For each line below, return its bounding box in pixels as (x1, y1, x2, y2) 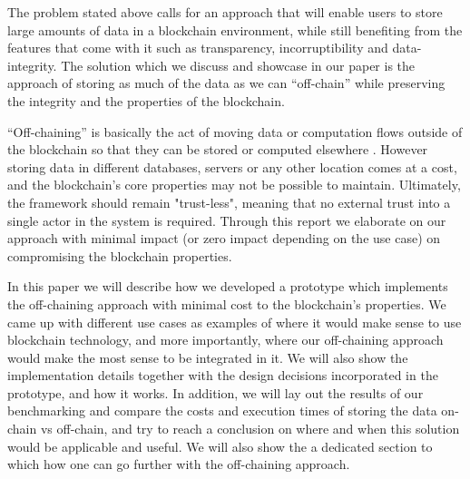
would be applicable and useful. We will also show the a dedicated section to (7, 436, 433, 455)
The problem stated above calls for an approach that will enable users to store (7, 3, 443, 21)
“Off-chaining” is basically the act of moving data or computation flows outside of (7, 122, 463, 141)
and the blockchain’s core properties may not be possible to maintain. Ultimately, (7, 175, 461, 194)
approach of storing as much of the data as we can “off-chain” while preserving (7, 73, 446, 93)
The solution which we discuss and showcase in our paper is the (61, 55, 416, 74)
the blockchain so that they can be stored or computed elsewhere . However (7, 140, 428, 159)
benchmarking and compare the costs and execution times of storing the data (7, 401, 437, 420)
